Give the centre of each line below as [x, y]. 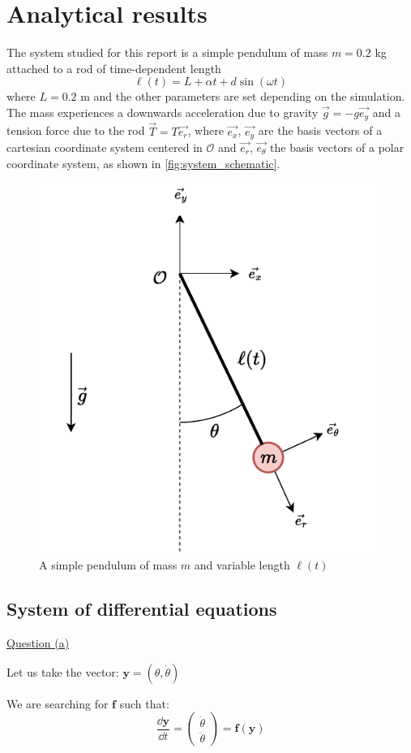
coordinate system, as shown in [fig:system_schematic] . [143, 163]
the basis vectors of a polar [337, 147]
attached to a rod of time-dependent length [114, 68]
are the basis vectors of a [320, 130]
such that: [144, 703]
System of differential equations [142, 609]
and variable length [242, 565]
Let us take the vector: [63, 671]
